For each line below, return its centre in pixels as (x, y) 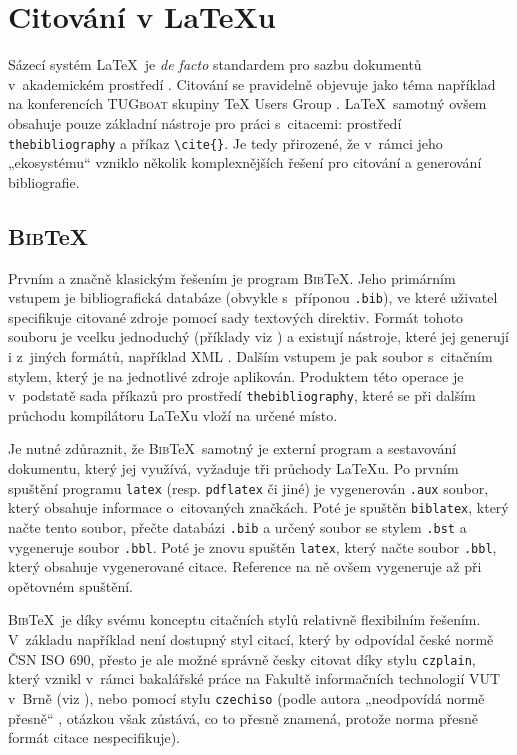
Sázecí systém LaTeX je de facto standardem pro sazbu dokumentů (215, 64)
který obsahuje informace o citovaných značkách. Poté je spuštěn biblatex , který (258, 507)
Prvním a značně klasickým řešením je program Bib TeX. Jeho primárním (232, 277)
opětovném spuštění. (70, 585)
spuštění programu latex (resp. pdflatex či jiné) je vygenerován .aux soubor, (248, 487)
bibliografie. (44, 181)
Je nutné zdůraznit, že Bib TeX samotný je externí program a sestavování (232, 448)
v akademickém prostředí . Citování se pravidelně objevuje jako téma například (252, 83)
